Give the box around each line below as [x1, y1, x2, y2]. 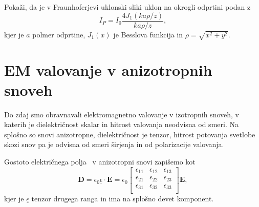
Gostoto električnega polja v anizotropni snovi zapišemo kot [4, 156, 196, 167]
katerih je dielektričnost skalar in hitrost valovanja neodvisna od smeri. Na [4, 119, 239, 130]
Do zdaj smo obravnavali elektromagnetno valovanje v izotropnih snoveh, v [4, 109, 239, 119]
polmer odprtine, [32, 29, 85, 39]
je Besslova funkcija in [113, 29, 183, 39]
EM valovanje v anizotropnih [4, 59, 212, 80]
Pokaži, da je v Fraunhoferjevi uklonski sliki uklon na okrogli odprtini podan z [4, 2, 251, 12]
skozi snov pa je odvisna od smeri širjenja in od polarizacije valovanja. [4, 139, 224, 150]
